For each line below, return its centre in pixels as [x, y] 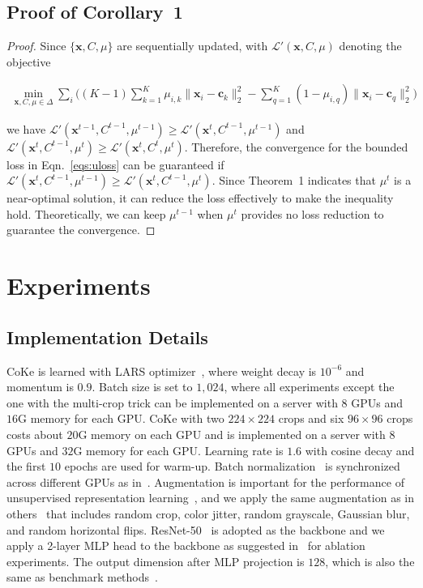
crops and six [311, 418]
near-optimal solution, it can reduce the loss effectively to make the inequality [200, 198]
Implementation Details [107, 337]
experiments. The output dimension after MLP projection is [156, 561]
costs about [35, 434]
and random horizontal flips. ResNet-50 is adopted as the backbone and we [196, 529]
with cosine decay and [360, 450]
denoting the [370, 46]
